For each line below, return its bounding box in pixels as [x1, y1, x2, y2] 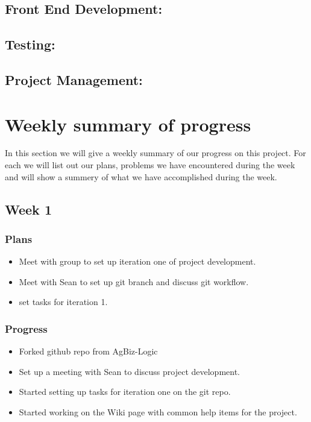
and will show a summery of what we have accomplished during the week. [5, 170, 277, 183]
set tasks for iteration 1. [19, 295, 108, 308]
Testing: [5, 35, 55, 54]
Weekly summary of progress [5, 112, 251, 136]
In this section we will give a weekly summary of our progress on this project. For [5, 146, 306, 159]
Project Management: [5, 70, 143, 89]
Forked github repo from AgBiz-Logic [19, 345, 158, 357]
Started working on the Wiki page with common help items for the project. [19, 406, 297, 418]
